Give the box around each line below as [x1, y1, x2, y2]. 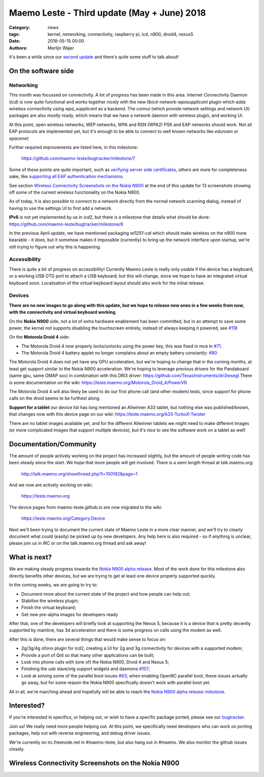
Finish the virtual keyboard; [21, 604, 76, 610]
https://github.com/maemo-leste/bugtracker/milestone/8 [9, 221, 124, 227]
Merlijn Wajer [47, 45, 74, 51]
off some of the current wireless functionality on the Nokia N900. [9, 189, 140, 195]
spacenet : [9, 135, 29, 141]
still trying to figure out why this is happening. [9, 244, 101, 250]
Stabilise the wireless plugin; [21, 598, 79, 603]
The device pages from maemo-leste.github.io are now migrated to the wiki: [9, 504, 162, 510]
